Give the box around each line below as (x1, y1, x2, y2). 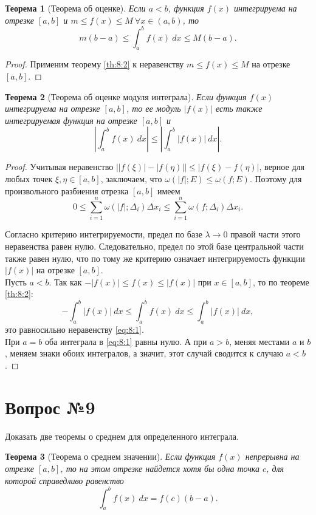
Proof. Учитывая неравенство (5, 160, 114, 173)
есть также (215, 102, 263, 115)
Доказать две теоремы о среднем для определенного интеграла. (5, 429, 239, 442)
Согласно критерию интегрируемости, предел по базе (5, 228, 202, 240)
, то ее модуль (126, 102, 181, 115)
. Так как (49, 275, 82, 288)
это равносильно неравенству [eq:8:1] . (5, 323, 144, 336)
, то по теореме (252, 275, 309, 288)
